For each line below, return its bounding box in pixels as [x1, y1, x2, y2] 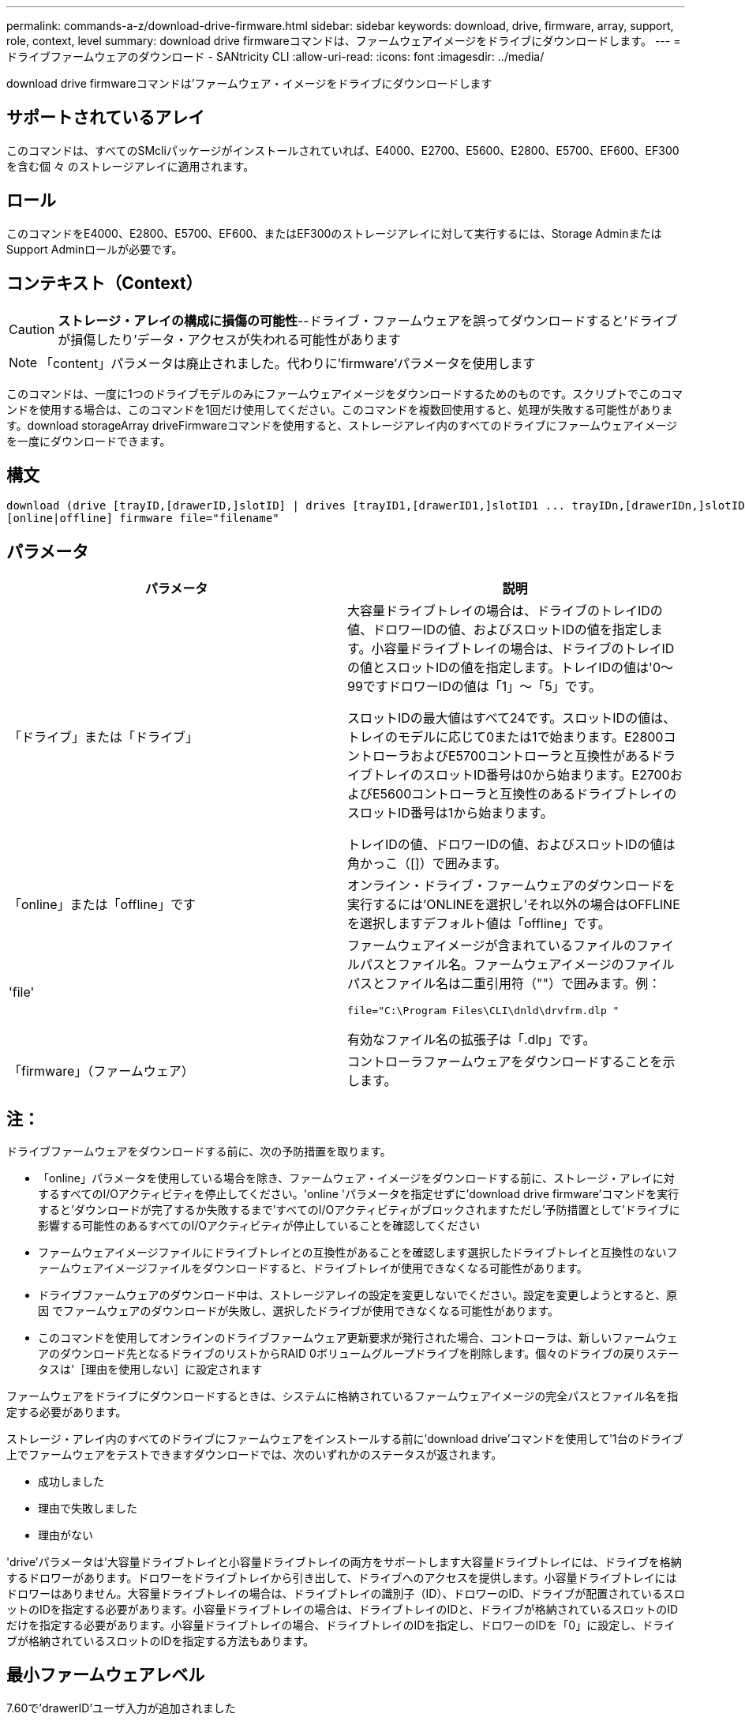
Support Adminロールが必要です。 [6, 242, 183, 256]
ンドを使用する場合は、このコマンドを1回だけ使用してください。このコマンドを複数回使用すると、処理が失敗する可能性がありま [6, 402, 673, 416]
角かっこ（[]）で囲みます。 [347, 855, 507, 872]
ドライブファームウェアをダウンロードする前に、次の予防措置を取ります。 [6, 1144, 391, 1159]
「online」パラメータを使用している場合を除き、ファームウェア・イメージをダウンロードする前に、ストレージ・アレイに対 [38, 1171, 675, 1186]
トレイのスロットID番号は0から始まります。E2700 [372, 767, 670, 783]
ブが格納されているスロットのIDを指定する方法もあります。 [6, 1634, 315, 1648]
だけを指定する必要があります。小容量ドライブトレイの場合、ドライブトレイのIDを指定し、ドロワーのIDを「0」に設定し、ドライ [6, 1618, 676, 1633]
